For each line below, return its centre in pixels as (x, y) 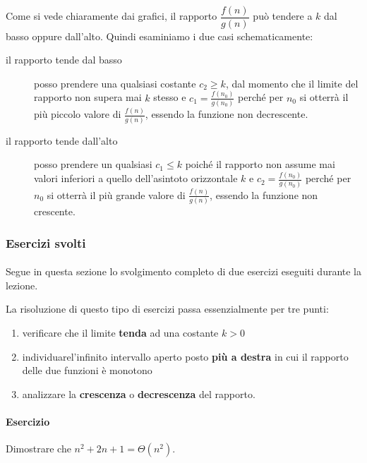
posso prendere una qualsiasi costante (115, 83)
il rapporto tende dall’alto (62, 140)
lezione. (22, 285)
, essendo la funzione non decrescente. (227, 114)
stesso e (170, 97)
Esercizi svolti (46, 242)
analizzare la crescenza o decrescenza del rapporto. (139, 393)
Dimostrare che (38, 449)
